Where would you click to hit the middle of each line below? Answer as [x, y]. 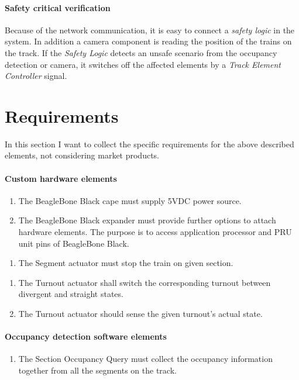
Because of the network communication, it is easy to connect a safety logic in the [150, 30]
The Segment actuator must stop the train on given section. [126, 263]
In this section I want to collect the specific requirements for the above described [149, 144]
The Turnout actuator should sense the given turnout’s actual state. [140, 314]
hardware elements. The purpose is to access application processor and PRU [155, 232]
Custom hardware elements [61, 178]
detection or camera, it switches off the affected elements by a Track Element [143, 64]
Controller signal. [36, 76]
